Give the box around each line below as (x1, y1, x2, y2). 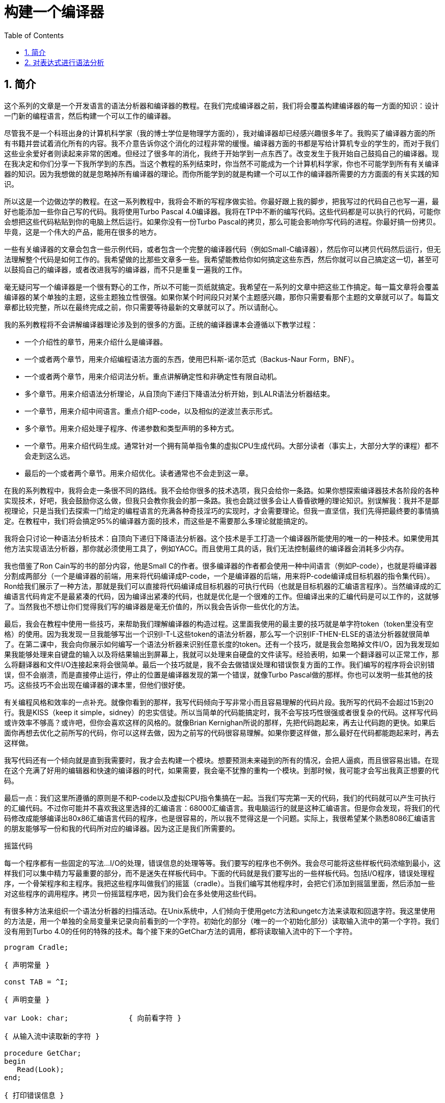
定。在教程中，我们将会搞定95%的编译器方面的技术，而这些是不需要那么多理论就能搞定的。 (4, 516, 312, 525)
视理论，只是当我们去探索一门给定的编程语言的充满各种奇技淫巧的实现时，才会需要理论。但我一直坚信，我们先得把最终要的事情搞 (4, 506, 439, 515)
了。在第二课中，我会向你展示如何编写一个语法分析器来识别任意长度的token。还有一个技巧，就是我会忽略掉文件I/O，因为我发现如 (4, 639, 439, 648)
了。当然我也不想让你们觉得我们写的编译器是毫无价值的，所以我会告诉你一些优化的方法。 (4, 602, 303, 611)
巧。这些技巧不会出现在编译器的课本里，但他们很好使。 (4, 680, 189, 689)
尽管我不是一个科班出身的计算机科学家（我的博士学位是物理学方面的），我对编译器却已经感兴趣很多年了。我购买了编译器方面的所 (4, 128, 435, 137)
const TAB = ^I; (4, 977, 69, 986)
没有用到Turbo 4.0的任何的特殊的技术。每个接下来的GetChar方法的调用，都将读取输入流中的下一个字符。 (4, 926, 357, 936)
